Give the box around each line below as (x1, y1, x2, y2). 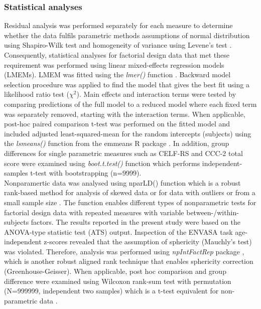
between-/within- (186, 207, 239, 217)
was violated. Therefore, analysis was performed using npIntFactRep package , (4, 246, 244, 256)
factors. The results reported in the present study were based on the (31, 217, 240, 227)
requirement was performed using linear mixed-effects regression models (4, 59, 224, 70)
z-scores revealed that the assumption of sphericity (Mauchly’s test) (44, 236, 252, 247)
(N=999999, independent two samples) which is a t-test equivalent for (4, 285, 219, 296)
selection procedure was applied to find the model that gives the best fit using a (4, 79, 249, 89)
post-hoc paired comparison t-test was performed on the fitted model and (4, 118, 230, 129)
